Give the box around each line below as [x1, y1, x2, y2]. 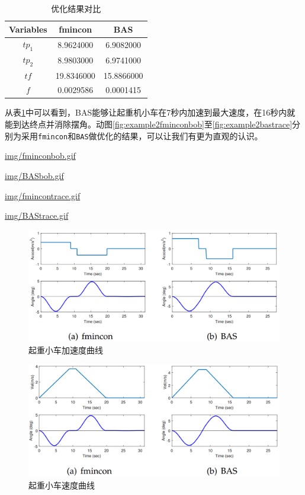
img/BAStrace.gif [5, 209, 69, 222]
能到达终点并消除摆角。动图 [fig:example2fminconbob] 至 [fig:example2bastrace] [5, 118, 293, 130]
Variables [9, 23, 47, 35]
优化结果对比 [51, 2, 101, 14]
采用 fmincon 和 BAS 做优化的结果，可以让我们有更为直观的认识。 [21, 129, 263, 142]
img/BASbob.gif [5, 169, 64, 181]
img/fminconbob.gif [5, 149, 76, 162]
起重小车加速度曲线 [28, 343, 103, 356]
